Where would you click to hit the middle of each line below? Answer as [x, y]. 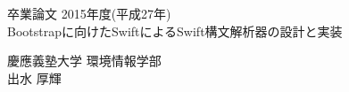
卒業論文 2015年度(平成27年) [89, 13]
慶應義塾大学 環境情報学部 [84, 61]
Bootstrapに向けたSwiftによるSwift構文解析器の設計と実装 [175, 31]
